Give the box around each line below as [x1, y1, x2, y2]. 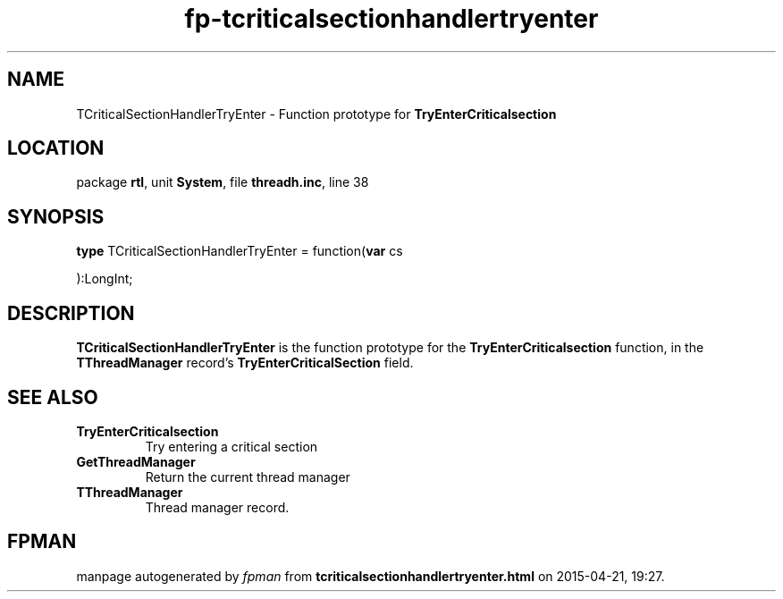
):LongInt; [76, 271, 133, 287]
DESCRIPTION [7, 301, 135, 325]
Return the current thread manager [145, 468, 350, 485]
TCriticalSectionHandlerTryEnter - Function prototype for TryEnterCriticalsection [76, 105, 557, 122]
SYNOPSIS [7, 205, 105, 228]
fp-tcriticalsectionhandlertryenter [184, 4, 599, 34]
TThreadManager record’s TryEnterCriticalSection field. [76, 355, 414, 371]
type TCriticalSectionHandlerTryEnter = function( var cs [76, 243, 403, 259]
